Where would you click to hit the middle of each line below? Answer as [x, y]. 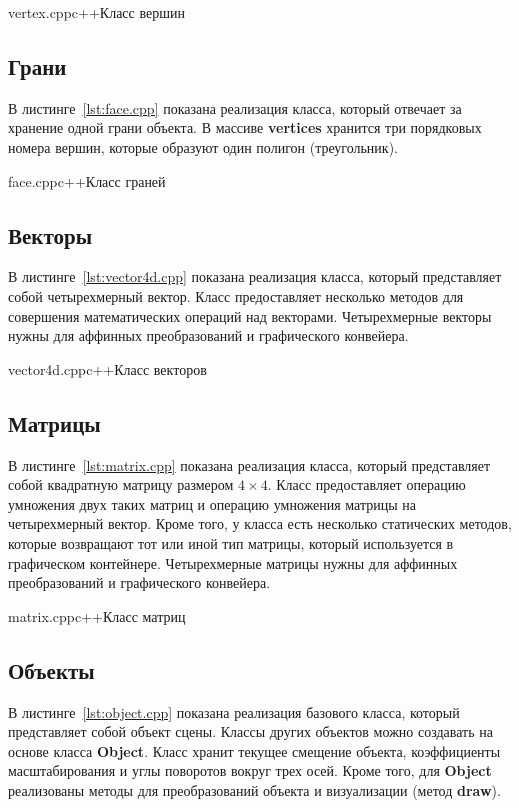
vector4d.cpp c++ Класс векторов [107, 368]
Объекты [51, 669]
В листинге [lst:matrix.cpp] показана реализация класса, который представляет [249, 464]
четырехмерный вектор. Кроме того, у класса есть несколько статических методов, [260, 523]
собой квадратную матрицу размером [121, 484]
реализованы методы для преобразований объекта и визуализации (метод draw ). [254, 789]
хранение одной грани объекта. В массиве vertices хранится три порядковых [245, 127]
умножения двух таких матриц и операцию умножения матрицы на [212, 503]
